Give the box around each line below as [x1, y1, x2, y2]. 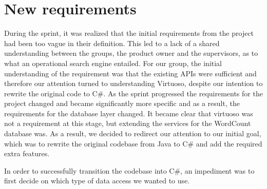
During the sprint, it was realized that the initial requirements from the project [4, 28, 254, 38]
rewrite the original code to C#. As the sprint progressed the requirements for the [4, 88, 263, 98]
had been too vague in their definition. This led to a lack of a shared [4, 37, 220, 48]
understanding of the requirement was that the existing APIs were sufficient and [4, 68, 257, 78]
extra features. [4, 148, 50, 159]
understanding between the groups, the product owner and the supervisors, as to [4, 48, 258, 58]
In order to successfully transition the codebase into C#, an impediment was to [4, 165, 255, 176]
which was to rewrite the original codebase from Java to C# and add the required [4, 138, 262, 149]
